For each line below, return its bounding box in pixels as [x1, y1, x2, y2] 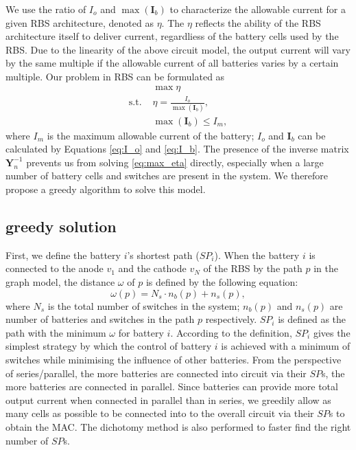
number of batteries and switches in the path [5, 312, 195, 326]
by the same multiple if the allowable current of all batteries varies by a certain [5, 56, 339, 70]
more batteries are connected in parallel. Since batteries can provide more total [5, 379, 338, 394]
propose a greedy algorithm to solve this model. [5, 182, 206, 196]
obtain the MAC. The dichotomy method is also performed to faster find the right [5, 419, 351, 434]
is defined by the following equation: [145, 275, 298, 289]
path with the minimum [5, 325, 106, 339]
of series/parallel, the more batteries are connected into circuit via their [5, 365, 307, 380]
